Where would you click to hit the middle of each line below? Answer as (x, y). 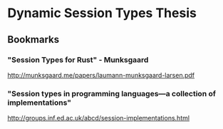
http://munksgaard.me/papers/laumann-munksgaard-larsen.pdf (101, 75)
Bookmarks (33, 40)
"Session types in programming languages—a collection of (111, 93)
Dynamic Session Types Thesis (102, 13)
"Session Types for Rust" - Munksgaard (78, 60)
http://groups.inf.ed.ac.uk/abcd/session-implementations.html (99, 118)
